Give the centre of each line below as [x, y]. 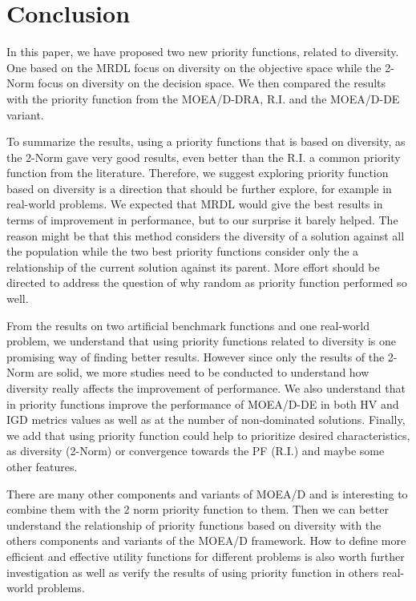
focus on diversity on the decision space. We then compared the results [212, 83]
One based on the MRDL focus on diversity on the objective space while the [194, 67]
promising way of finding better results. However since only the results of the [196, 356]
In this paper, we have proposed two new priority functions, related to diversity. [203, 52]
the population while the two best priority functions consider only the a [183, 251]
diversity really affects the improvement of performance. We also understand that [206, 388]
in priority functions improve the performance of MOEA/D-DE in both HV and [203, 403]
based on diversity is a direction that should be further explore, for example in [199, 188]
